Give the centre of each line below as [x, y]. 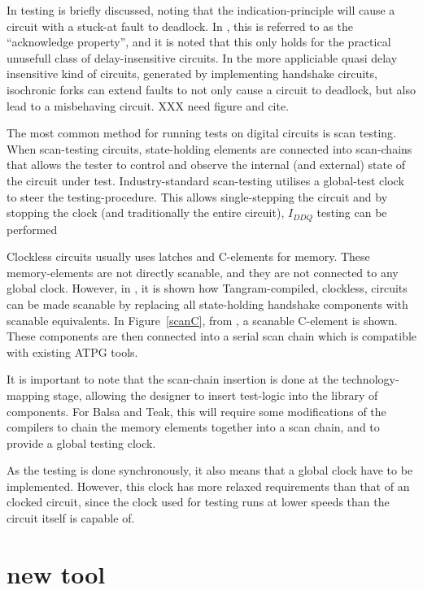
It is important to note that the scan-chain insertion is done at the [172, 379]
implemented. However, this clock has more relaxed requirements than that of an [208, 486]
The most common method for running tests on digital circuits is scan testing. [201, 133]
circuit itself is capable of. [71, 518]
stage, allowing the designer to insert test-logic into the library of [216, 395]
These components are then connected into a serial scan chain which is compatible [212, 336]
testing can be [352, 213]
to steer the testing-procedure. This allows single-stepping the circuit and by [197, 196]
